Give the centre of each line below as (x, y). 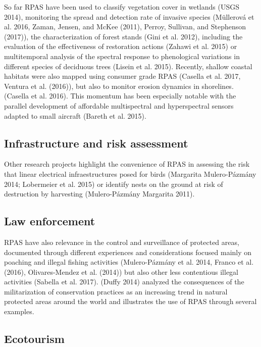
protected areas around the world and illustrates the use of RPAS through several (130, 301)
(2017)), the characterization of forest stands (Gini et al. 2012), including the (123, 36)
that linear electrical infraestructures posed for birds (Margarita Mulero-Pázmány (130, 173)
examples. (19, 311)
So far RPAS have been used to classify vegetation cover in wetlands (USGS (122, 7)
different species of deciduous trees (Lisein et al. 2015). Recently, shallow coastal (128, 66)
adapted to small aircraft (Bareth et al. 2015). (75, 115)
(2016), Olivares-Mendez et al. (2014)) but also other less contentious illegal (121, 271)
